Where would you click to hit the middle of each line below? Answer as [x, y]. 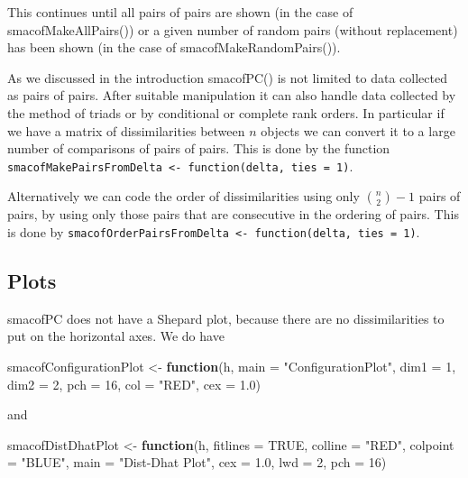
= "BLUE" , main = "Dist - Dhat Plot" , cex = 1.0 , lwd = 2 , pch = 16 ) [197, 462]
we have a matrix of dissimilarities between [126, 130]
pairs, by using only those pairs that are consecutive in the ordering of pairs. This [233, 214]
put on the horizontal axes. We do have [116, 336]
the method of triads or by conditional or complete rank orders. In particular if [226, 112]
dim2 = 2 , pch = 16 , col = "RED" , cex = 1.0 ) [134, 384]
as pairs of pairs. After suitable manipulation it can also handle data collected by [232, 95]
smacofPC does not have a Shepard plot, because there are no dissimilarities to [226, 318]
